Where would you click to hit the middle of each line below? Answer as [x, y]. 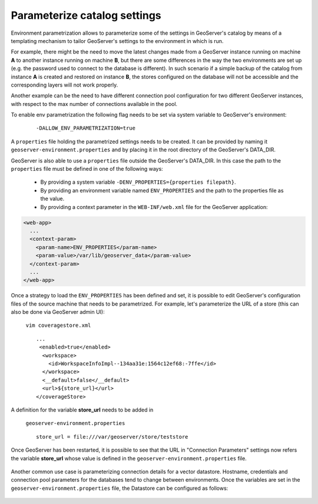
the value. [52, 199]
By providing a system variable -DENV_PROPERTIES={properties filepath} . [138, 182]
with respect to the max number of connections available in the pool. [94, 104]
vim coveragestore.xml [58, 326]
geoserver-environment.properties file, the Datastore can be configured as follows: [120, 488]
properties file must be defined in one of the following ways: [87, 169]
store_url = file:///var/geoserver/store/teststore [112, 437]
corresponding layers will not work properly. [64, 85]
